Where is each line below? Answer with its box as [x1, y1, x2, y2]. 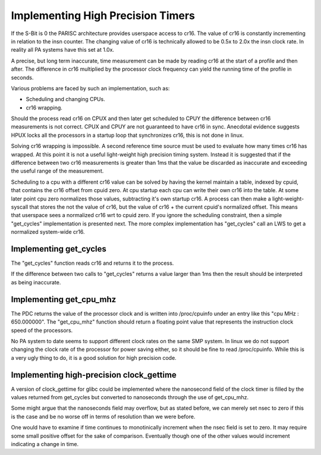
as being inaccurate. [11, 278, 61, 285]
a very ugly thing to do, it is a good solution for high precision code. [11, 354, 177, 361]
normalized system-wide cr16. [11, 228, 85, 236]
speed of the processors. [11, 327, 73, 334]
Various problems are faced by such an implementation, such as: [11, 84, 170, 92]
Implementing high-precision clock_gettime [11, 369, 177, 380]
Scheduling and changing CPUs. [26, 96, 105, 103]
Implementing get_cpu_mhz [11, 294, 117, 305]
